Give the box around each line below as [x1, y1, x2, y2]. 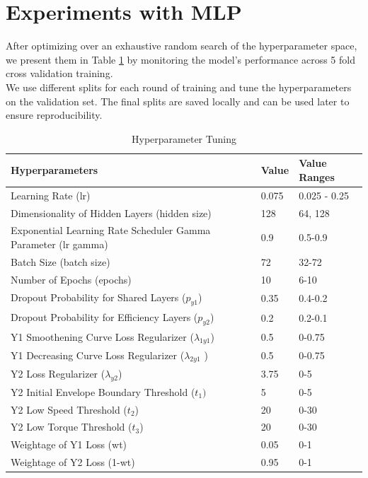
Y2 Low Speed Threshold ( [11, 402, 127, 416]
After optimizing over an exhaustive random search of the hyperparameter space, [6, 38, 357, 53]
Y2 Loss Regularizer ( [11, 366, 105, 380]
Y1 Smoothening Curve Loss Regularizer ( [11, 329, 194, 344]
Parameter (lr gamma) [11, 237, 108, 251]
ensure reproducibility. [6, 107, 103, 122]
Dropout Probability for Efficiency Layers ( [11, 309, 198, 324]
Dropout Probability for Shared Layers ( [11, 289, 186, 304]
